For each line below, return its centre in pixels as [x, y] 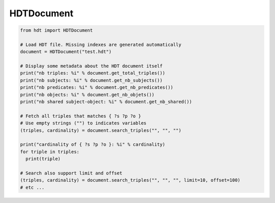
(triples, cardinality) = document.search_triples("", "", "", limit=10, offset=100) [130, 180]
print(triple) [43, 159]
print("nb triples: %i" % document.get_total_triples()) [93, 73]
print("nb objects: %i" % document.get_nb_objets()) [87, 95]
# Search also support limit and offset [71, 173]
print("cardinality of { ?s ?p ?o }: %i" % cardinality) [93, 145]
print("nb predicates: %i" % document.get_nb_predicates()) [97, 87]
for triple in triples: [50, 151]
